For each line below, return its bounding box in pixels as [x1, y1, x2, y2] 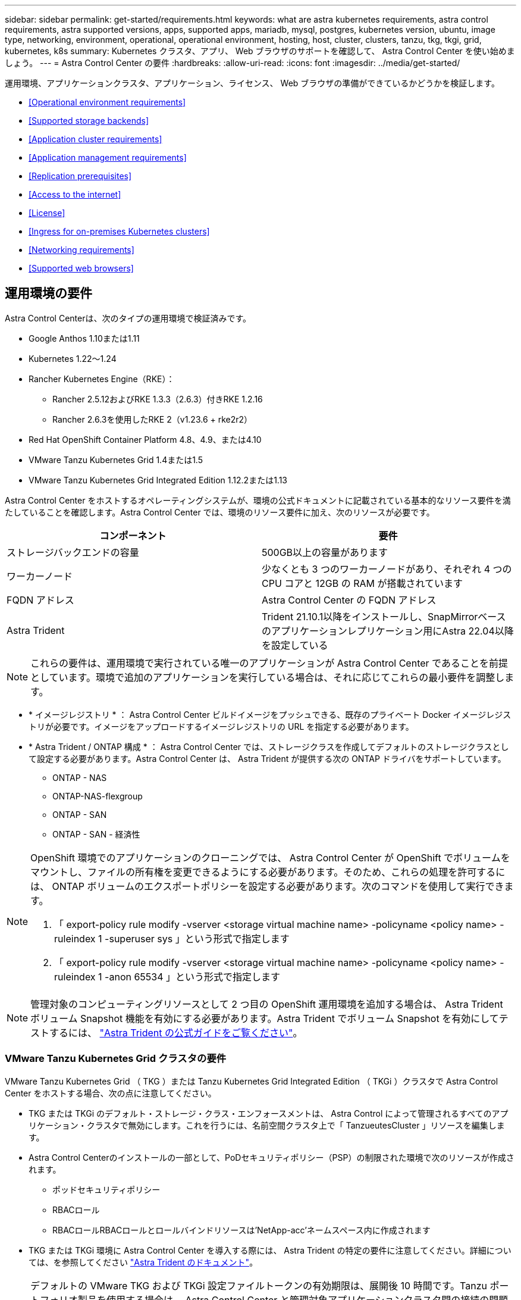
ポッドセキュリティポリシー [52, 1184, 161, 1195]
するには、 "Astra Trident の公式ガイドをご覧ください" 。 [49, 1026, 303, 1039]
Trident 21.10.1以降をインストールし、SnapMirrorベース [262, 610, 506, 623]
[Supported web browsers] [29, 263, 134, 273]
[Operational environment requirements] [29, 97, 186, 107]
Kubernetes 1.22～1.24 [29, 353, 117, 364]
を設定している [262, 639, 328, 651]
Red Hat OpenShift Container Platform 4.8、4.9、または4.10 [29, 434, 262, 445]
